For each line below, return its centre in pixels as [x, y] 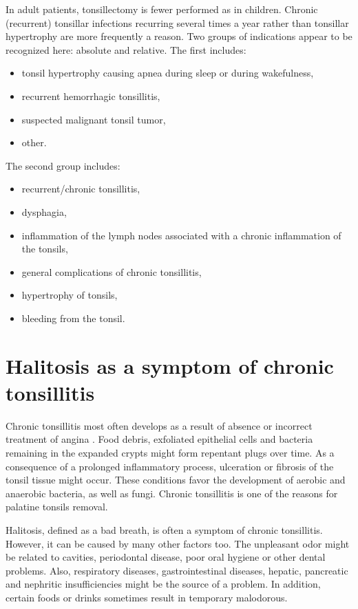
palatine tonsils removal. [57, 507]
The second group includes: [63, 165]
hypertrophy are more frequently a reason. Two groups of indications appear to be [179, 36]
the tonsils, [45, 249]
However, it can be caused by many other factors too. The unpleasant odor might [178, 543]
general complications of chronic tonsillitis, [112, 271]
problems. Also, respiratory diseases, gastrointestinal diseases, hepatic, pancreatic [177, 570]
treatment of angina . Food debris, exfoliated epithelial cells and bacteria [159, 439]
